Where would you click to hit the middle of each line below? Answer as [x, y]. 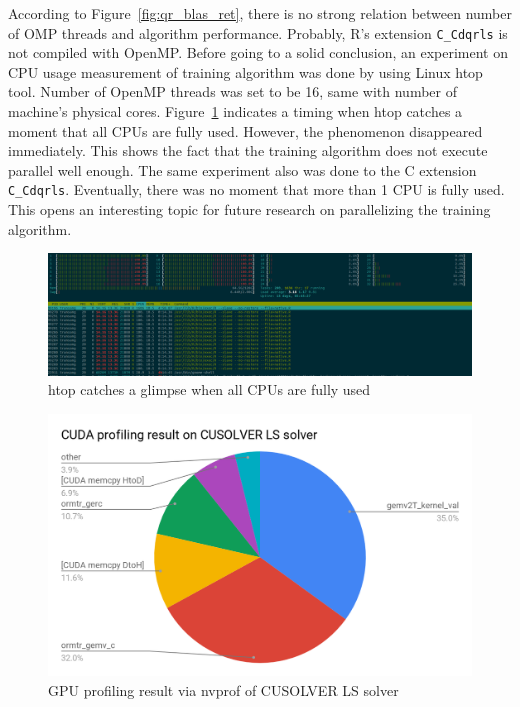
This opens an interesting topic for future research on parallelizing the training [249, 209]
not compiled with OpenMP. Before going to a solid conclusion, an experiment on [258, 52]
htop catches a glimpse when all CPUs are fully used [209, 389]
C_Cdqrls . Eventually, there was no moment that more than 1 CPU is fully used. [256, 189]
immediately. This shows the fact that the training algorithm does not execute [248, 150]
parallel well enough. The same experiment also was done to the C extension [242, 169]
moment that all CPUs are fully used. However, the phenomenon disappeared [245, 130]
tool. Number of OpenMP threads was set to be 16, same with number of [232, 91]
